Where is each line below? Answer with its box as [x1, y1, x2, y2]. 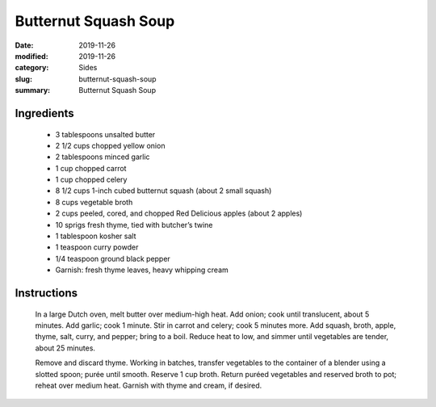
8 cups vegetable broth [55, 197, 133, 207]
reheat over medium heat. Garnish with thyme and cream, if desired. [35, 380, 262, 390]
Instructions [15, 287, 78, 300]
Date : [15, 40, 34, 50]
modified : [15, 51, 48, 61]
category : [15, 63, 49, 73]
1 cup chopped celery [55, 174, 128, 185]
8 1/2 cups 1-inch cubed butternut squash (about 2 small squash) [55, 186, 272, 195]
